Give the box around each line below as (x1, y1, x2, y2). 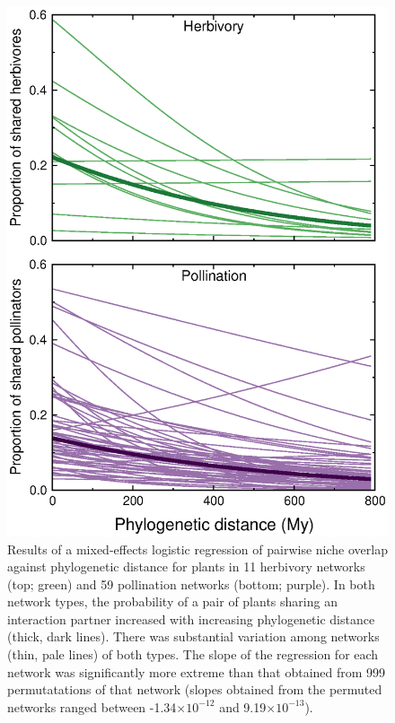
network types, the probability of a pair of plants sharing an (7, 592, 338, 611)
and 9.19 (219, 697, 267, 716)
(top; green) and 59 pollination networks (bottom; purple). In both (7, 574, 375, 593)
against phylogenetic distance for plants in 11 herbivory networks (7, 557, 365, 576)
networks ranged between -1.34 (7, 697, 177, 716)
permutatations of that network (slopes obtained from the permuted (7, 680, 382, 699)
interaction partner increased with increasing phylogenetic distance (7, 609, 375, 628)
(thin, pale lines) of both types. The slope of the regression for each (7, 645, 379, 664)
